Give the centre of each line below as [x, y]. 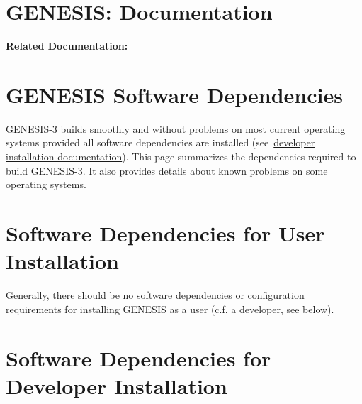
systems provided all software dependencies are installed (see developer [160, 142]
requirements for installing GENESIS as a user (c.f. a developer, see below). [170, 309]
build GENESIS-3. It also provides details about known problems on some [167, 170]
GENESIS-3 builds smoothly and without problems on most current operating [176, 128]
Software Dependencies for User [165, 233]
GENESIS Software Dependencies [174, 94]
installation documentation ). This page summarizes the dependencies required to [181, 157]
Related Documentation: [67, 46]
